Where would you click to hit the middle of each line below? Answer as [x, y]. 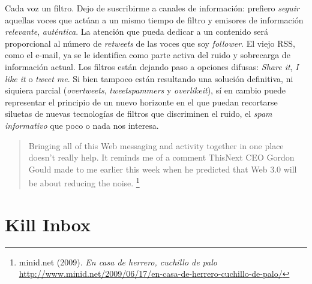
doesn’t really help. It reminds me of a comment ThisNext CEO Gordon [161, 157]
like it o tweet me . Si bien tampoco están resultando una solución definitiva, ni [149, 78]
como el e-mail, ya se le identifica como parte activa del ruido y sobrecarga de [148, 55]
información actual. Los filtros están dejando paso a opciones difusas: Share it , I [152, 66]
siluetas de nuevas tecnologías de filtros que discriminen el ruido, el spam [139, 114]
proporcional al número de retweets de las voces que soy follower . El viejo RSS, [150, 43]
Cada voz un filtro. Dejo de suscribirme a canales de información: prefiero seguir [152, 8]
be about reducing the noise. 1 [84, 182]
